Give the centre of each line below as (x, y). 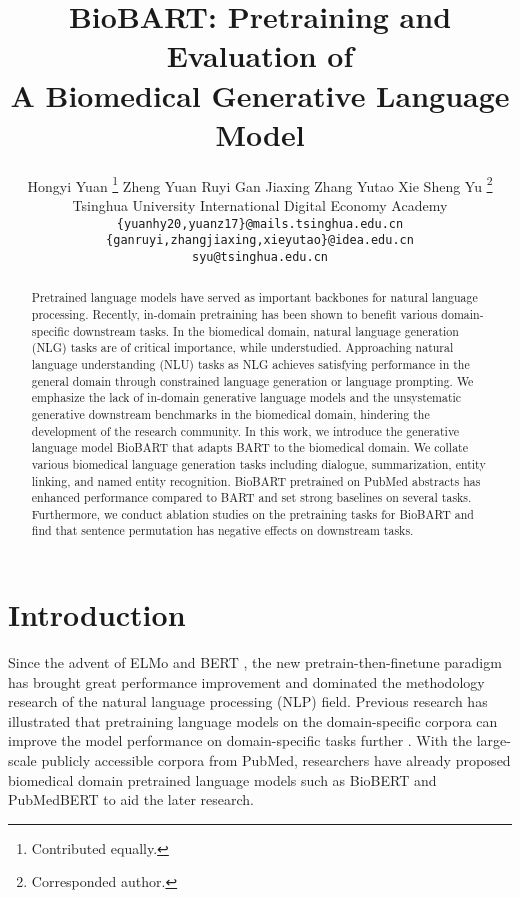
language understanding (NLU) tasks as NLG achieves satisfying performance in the (250, 363)
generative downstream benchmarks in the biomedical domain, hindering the (230, 413)
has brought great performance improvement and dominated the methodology (246, 681)
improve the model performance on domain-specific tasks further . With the (240, 740)
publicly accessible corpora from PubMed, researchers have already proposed (276, 760)
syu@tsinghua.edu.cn (260, 256)
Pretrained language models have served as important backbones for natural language (254, 297)
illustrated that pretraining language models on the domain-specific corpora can (253, 720)
